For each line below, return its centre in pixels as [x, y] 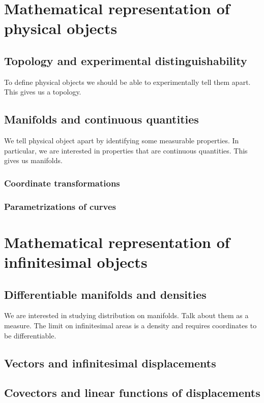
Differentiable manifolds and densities [105, 294]
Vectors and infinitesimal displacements [110, 363]
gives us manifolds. [33, 160]
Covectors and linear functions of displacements [132, 393]
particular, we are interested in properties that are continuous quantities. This [126, 150]
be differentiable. [30, 335]
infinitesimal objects [76, 262]
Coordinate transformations [62, 183]
